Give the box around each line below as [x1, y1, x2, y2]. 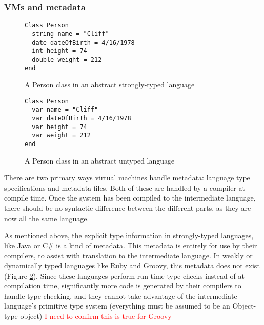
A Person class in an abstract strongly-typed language [25, 79, 195, 90]
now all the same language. [4, 212, 89, 223]
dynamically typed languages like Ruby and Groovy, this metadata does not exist [4, 260, 260, 271]
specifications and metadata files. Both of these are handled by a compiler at [4, 182, 245, 193]
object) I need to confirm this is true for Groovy [20, 311, 172, 321]
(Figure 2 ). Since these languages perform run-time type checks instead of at [4, 270, 245, 281]
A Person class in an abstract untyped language [25, 155, 175, 166]
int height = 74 [32, 47, 87, 55]
